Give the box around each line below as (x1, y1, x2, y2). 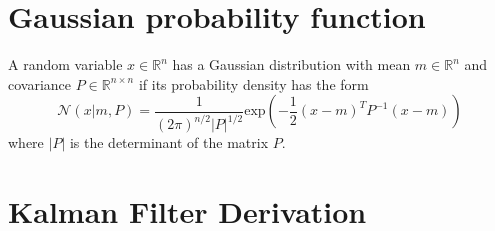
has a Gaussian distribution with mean (172, 54, 411, 75)
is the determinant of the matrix (69, 132, 269, 153)
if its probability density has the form (138, 73, 369, 94)
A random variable (8, 54, 123, 75)
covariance (8, 73, 72, 94)
